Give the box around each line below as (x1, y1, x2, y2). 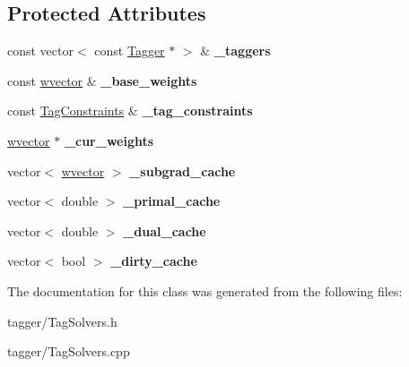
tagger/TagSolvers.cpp (7, 342, 130, 361)
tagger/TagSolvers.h (7, 312, 117, 330)
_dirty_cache (110, 252, 197, 270)
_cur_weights (64, 131, 154, 149)
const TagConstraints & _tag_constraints (7, 101, 253, 120)
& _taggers (200, 41, 271, 60)
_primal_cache (123, 192, 221, 210)
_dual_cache (123, 221, 206, 240)
